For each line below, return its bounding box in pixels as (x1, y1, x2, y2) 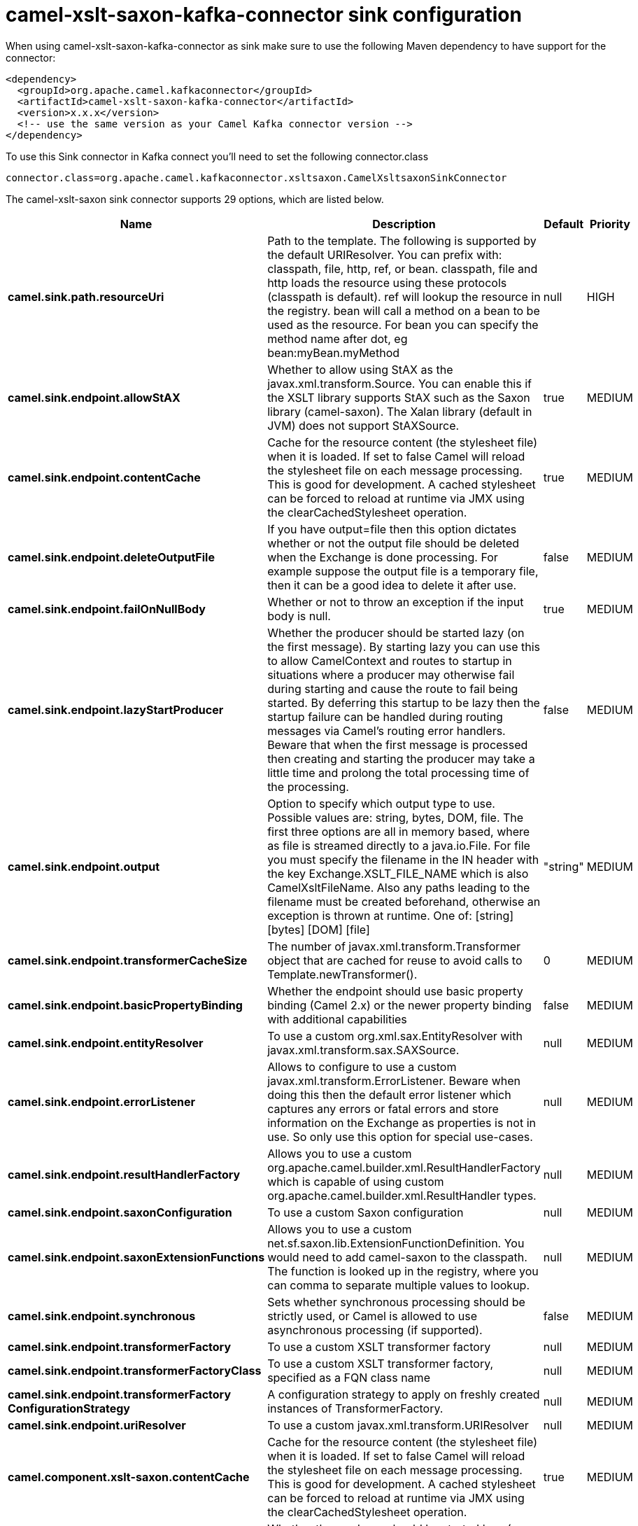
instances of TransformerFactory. (267, 1401, 444, 1415)
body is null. (267, 608, 331, 623)
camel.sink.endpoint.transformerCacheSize (8, 953, 248, 967)
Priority (589, 216, 630, 231)
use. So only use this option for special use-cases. (267, 1129, 533, 1144)
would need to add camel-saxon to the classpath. (267, 1249, 527, 1264)
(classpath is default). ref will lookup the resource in (267, 289, 541, 304)
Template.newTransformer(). (267, 967, 418, 981)
